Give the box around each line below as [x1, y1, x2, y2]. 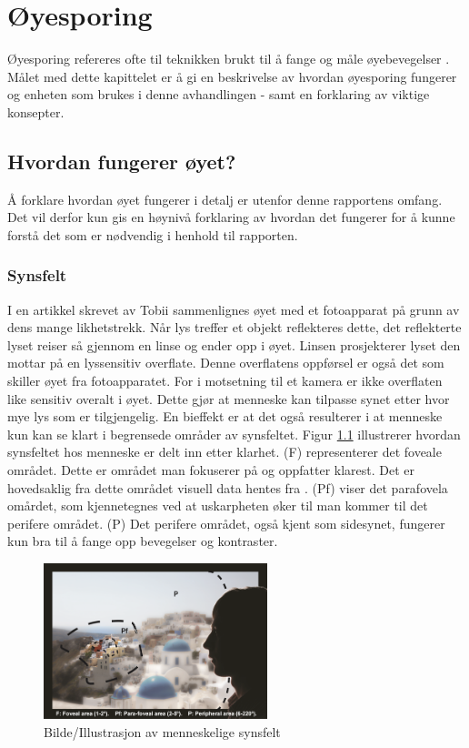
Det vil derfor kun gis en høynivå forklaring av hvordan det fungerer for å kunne [7, 207, 455, 227]
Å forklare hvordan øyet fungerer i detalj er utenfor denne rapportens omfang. [7, 189, 443, 208]
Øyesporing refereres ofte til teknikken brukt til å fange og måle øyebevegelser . [7, 49, 450, 68]
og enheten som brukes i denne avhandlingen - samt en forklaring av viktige [7, 85, 430, 104]
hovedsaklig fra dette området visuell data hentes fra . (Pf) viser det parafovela [7, 478, 448, 497]
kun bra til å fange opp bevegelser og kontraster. [7, 531, 278, 551]
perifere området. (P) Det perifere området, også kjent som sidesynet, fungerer [7, 513, 445, 532]
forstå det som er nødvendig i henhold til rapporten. [7, 225, 298, 244]
